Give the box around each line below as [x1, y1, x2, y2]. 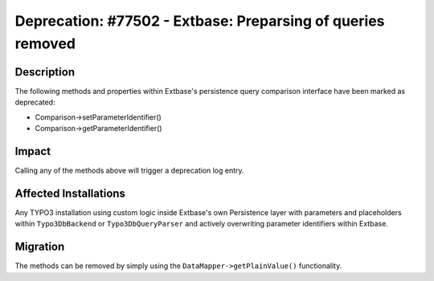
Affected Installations [14, 186, 126, 200]
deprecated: [14, 97, 55, 108]
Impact [14, 145, 51, 158]
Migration [14, 240, 65, 254]
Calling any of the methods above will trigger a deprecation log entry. [14, 165, 244, 175]
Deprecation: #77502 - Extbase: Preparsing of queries [14, 12, 385, 30]
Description [14, 65, 76, 79]
